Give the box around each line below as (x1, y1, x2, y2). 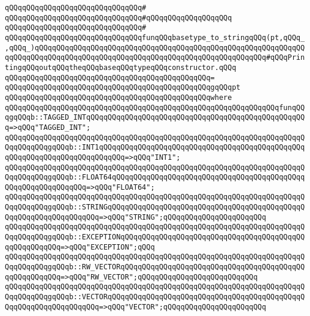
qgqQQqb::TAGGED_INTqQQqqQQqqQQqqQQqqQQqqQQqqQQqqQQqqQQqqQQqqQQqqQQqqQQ (5, 113, 305, 122)
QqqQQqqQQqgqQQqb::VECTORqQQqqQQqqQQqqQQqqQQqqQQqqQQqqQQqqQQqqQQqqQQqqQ (5, 293, 305, 302)
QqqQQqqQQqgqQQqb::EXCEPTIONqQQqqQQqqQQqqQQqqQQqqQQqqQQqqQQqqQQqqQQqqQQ (5, 233, 305, 242)
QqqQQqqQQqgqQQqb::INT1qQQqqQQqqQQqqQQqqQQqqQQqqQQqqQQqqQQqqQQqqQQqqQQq (5, 143, 305, 152)
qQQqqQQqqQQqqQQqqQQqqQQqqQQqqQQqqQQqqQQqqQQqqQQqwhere (5, 93, 232, 102)
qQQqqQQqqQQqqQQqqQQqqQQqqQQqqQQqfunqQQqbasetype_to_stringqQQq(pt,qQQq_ (5, 33, 305, 42)
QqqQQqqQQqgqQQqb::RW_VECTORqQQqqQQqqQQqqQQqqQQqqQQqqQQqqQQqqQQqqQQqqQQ (5, 263, 305, 272)
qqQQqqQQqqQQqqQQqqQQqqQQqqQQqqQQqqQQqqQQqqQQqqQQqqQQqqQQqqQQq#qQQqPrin (5, 53, 305, 62)
